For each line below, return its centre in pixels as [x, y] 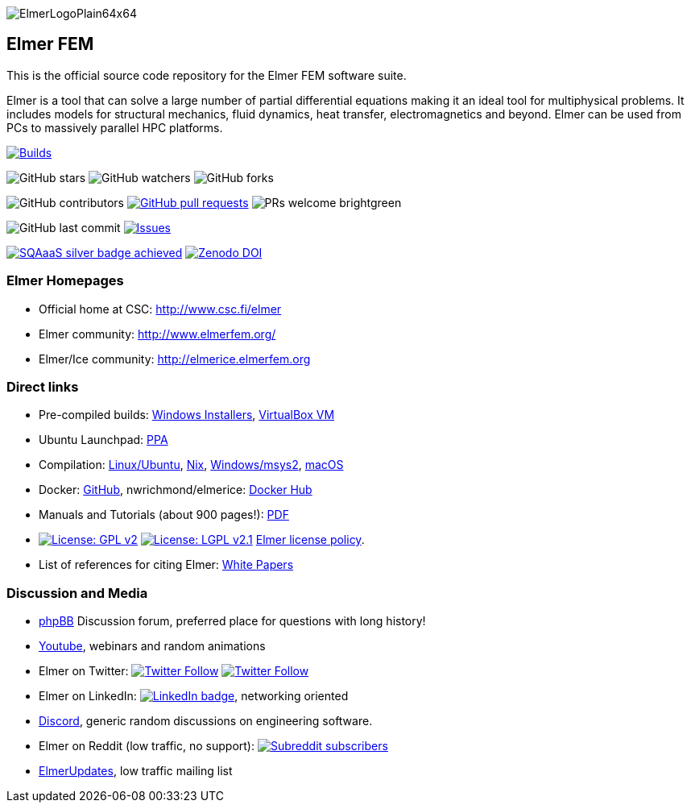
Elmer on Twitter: [84, 671]
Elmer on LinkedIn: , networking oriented [194, 696]
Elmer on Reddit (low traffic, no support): [147, 746]
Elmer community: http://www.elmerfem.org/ [157, 334]
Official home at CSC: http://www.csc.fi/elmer [160, 309]
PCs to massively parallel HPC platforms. [115, 127]
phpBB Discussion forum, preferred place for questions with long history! [232, 621]
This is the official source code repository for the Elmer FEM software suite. [207, 75]
